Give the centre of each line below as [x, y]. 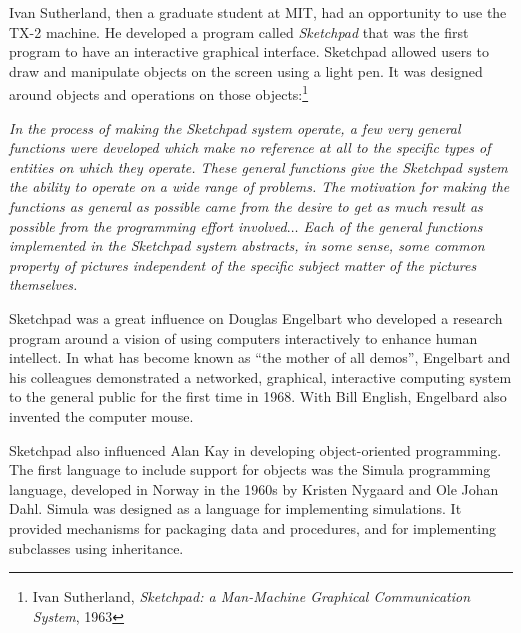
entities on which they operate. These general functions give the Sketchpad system [258, 166]
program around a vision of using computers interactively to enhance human [243, 337]
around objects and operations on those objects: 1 [159, 93]
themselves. [43, 284]
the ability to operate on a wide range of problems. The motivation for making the [259, 186]
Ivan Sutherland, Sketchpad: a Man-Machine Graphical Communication [251, 596]
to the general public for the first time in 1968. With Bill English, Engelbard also [258, 396]
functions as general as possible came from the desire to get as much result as [246, 206]
